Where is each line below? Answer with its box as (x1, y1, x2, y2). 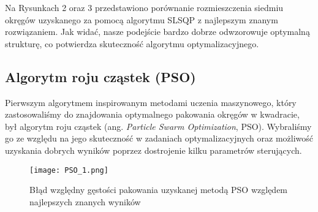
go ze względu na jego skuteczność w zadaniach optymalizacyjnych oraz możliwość (5, 132, 314, 145)
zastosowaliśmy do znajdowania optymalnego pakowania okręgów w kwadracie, (5, 108, 300, 121)
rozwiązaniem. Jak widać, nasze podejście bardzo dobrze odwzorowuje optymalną (5, 25, 310, 38)
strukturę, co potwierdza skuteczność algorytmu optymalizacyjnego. (5, 37, 259, 50)
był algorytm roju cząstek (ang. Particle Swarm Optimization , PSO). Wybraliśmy (5, 119, 312, 132)
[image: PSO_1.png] (29, 165, 108, 175)
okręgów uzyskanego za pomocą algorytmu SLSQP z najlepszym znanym (5, 13, 278, 26)
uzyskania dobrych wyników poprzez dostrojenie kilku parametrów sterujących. (5, 143, 302, 156)
